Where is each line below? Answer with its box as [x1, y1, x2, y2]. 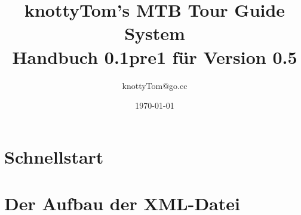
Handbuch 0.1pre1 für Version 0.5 [12, 44, 297, 69]
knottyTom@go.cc [122, 79, 188, 91]
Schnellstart [4, 144, 104, 168]
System [124, 21, 185, 45]
